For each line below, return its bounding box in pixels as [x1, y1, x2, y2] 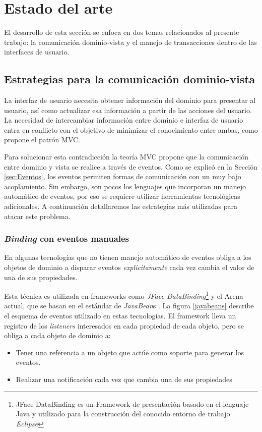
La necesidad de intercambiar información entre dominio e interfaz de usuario [4, 115, 243, 125]
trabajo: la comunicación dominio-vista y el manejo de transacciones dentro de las [4, 36, 257, 47]
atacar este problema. [4, 210, 71, 221]
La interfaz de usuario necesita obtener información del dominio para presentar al [4, 95, 256, 105]
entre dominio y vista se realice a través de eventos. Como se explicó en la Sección [4, 161, 257, 172]
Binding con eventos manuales [4, 232, 129, 245]
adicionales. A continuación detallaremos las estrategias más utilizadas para [4, 201, 238, 211]
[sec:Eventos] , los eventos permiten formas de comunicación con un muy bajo [4, 171, 241, 182]
